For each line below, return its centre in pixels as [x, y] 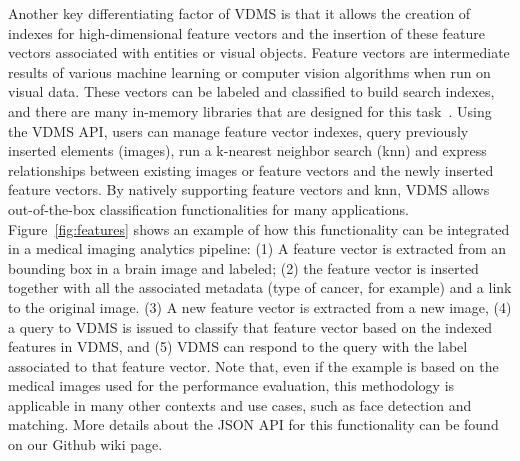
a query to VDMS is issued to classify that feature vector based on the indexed [250, 326]
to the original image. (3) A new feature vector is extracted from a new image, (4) [260, 306]
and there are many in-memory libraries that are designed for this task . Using [250, 110]
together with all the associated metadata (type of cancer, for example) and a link [260, 287]
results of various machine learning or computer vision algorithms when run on [249, 71]
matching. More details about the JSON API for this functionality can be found [253, 424]
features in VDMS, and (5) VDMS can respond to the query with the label [238, 346]
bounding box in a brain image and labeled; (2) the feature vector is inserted [243, 267]
